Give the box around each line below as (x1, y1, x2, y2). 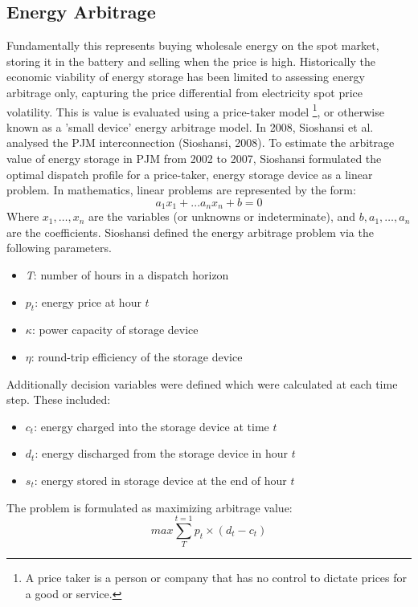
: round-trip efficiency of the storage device (31, 348, 243, 365)
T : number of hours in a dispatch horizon (25, 267, 229, 283)
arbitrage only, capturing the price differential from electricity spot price (6, 84, 363, 100)
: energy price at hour (35, 293, 141, 310)
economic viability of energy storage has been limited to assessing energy (6, 68, 365, 85)
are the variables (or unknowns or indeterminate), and (88, 208, 356, 225)
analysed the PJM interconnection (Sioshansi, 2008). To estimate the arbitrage (6, 134, 395, 151)
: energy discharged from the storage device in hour (35, 445, 288, 462)
